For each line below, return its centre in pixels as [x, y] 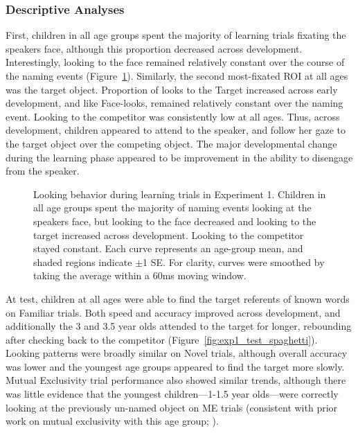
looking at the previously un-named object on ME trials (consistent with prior [172, 407]
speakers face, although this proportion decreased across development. [154, 48]
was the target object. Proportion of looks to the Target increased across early [172, 89]
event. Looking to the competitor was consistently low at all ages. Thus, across [173, 116]
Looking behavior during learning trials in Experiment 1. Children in [180, 194]
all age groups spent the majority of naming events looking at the [172, 207]
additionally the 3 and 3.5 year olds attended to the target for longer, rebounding [179, 326]
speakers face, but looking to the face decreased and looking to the [175, 221]
